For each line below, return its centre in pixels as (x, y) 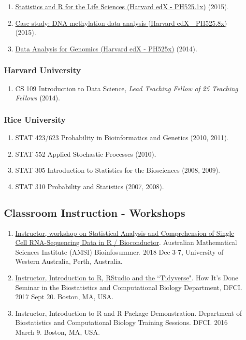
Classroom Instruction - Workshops (94, 212)
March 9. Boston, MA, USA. (58, 332)
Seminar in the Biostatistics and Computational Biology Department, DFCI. (129, 287)
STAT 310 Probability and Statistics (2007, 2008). (90, 186)
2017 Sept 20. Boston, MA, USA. (64, 297)
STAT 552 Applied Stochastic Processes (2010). (86, 154)
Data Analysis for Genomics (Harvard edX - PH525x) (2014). (106, 48)
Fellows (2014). (38, 98)
